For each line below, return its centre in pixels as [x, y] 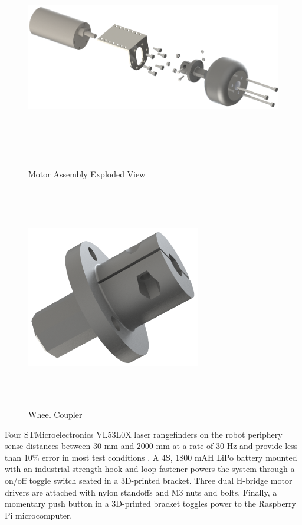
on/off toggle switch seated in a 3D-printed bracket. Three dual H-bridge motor [149, 480]
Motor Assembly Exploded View [87, 174]
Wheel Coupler [55, 414]
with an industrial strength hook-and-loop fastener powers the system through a [150, 469]
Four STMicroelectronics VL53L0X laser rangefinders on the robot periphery [144, 434]
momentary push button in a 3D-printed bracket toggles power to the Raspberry [150, 503]
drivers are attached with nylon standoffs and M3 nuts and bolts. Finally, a [141, 492]
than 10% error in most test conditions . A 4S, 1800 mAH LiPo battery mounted [151, 457]
